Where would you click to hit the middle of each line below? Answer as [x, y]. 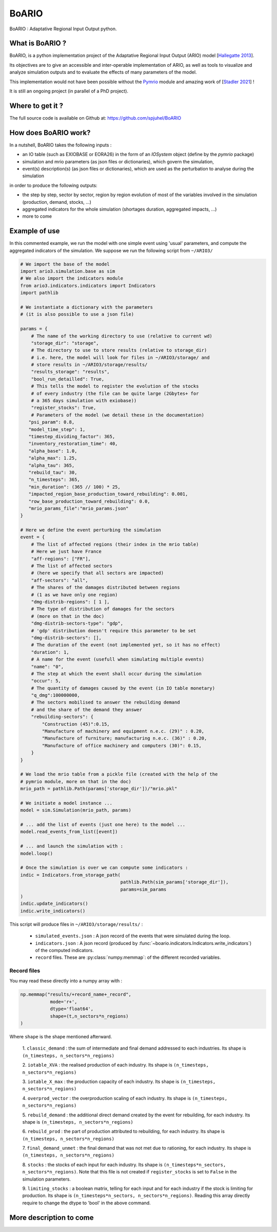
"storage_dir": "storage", [65, 343]
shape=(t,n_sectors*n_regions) [89, 1016]
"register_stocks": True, [64, 408]
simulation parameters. [47, 1179]
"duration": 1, [50, 652]
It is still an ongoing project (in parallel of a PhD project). [69, 91]
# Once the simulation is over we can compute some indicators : [104, 868]
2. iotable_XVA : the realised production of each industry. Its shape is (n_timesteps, [115, 1065]
